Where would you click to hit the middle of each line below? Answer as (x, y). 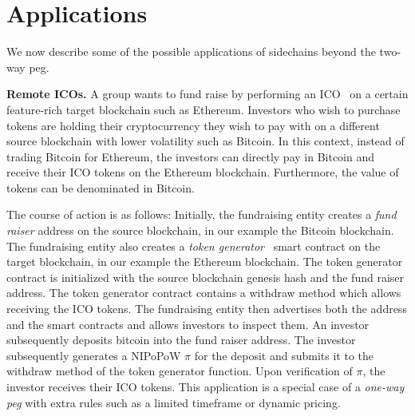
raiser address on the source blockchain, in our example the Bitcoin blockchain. (200, 230)
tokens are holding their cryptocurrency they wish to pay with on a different (193, 125)
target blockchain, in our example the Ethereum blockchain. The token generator (205, 261)
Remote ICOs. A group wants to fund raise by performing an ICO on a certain (207, 94)
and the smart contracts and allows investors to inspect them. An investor (188, 324)
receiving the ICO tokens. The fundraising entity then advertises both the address (207, 309)
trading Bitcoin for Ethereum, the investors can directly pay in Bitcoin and (191, 156)
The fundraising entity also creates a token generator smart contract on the (194, 246)
